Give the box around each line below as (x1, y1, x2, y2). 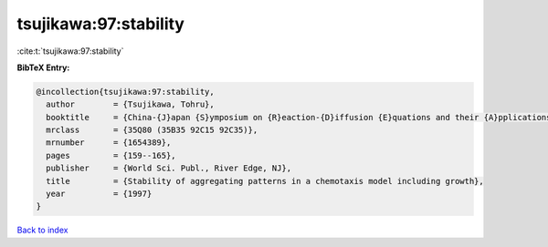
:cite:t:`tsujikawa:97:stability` (16, 46, 124, 57)
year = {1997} (46, 189, 153, 200)
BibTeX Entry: (16, 62, 70, 73)
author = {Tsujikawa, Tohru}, (46, 99, 215, 109)
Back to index (16, 224, 68, 236)
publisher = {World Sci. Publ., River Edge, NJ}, (46, 163, 292, 173)
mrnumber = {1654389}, (46, 138, 172, 148)
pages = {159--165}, (46, 150, 177, 160)
